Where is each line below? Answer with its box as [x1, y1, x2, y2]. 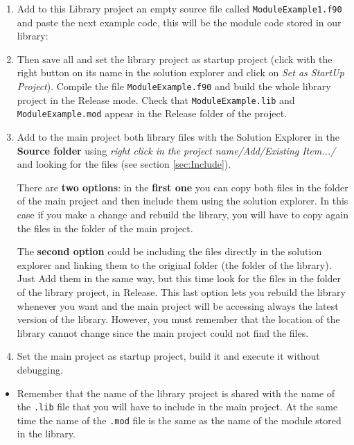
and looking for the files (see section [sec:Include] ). [17, 157, 231, 171]
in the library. [17, 426, 76, 441]
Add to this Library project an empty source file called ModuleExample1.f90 [17, 1, 342, 15]
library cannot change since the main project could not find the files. [17, 325, 309, 340]
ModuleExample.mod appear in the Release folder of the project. [17, 106, 287, 121]
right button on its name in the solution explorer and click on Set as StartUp [17, 65, 344, 80]
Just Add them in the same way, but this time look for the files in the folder [17, 271, 342, 286]
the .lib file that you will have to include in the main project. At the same [17, 399, 338, 414]
